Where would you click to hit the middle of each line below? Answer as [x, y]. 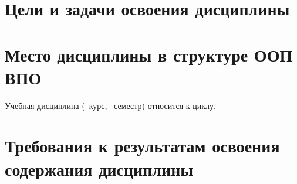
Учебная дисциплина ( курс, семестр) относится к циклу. [110, 105]
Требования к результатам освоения [142, 146]
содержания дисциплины [99, 168]
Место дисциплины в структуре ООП [149, 54]
